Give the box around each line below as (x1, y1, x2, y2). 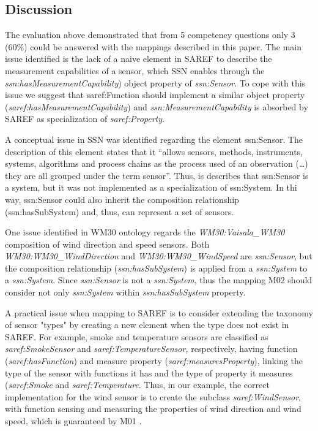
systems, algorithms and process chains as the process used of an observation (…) (5, 157, 308, 170)
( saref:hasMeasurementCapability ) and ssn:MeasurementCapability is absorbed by (5, 100, 308, 113)
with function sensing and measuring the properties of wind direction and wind (5, 402, 301, 415)
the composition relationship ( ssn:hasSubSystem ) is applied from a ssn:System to (5, 261, 308, 274)
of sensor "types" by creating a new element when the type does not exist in (5, 318, 289, 331)
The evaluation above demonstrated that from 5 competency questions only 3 (5, 28, 295, 41)
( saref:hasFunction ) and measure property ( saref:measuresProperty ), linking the (5, 354, 303, 367)
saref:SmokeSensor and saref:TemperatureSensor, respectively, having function (5, 342, 298, 355)
